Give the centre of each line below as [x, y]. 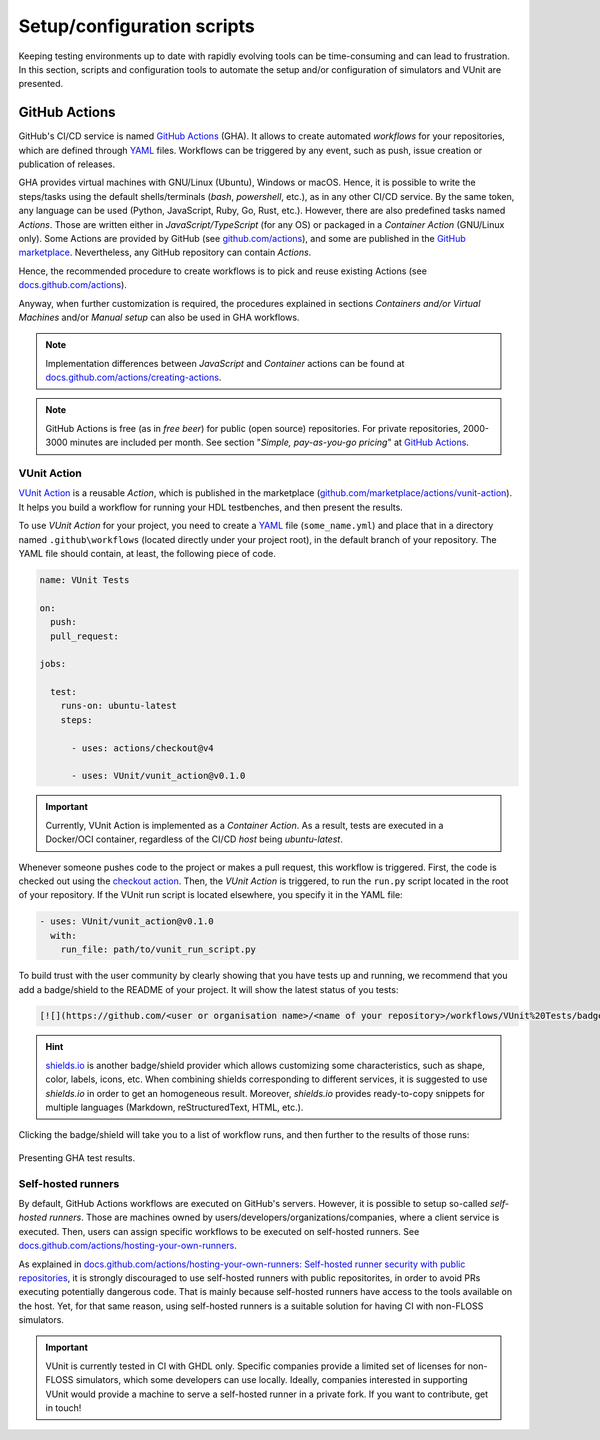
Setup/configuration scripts [136, 26]
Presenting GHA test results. [77, 1157]
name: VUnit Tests [84, 579]
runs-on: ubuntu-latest [118, 706]
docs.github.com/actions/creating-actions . [133, 377]
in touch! [63, 1408]
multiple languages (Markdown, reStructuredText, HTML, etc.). [174, 1107]
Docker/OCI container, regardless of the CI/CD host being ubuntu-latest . [194, 839]
